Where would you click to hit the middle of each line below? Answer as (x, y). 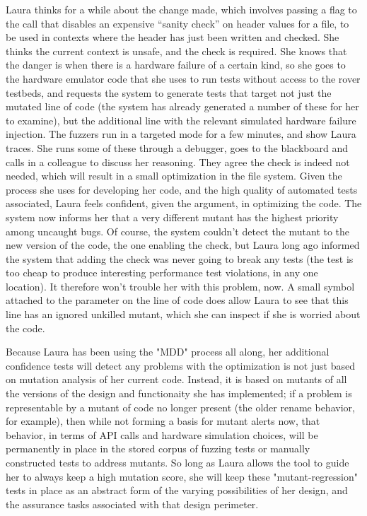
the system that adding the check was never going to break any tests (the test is (180, 258)
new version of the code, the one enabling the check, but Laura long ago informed (183, 245)
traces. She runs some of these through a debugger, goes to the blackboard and (177, 147)
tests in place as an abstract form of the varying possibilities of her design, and (177, 490)
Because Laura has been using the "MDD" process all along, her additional (168, 352)
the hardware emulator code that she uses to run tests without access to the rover (183, 78)
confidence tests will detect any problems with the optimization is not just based (180, 365)
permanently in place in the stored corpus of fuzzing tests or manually (158, 448)
